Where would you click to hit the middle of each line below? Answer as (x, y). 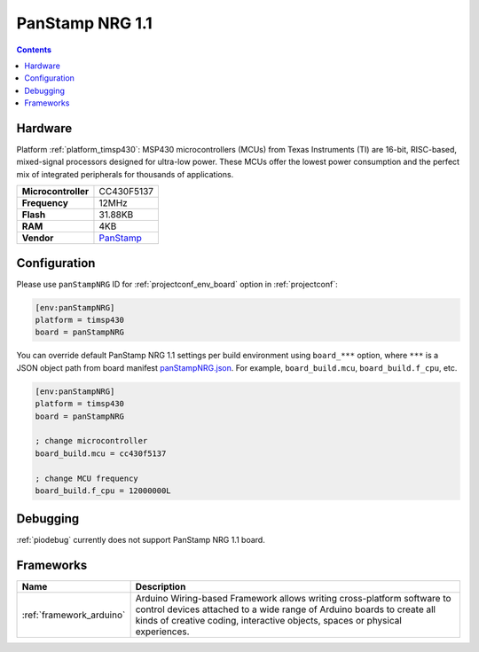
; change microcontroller (91, 441)
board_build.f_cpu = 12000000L (103, 491)
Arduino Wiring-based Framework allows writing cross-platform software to (293, 599)
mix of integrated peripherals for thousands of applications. (125, 174)
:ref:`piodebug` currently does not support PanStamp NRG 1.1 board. (141, 540)
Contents (34, 50)
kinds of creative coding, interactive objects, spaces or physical (269, 621)
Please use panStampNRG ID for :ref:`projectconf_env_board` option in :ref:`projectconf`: (177, 284)
